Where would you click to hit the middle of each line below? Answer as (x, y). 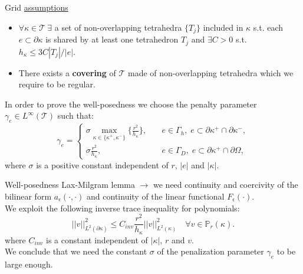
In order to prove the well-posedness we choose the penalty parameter (131, 104)
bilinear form (28, 196)
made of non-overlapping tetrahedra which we (211, 72)
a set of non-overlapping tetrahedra (118, 27)
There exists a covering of (67, 72)
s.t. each (268, 27)
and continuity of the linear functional (156, 196)
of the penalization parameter (210, 251)
